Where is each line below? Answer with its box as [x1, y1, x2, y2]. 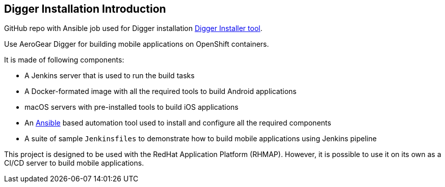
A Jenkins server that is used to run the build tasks [24, 71, 195, 80]
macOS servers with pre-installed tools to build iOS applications [24, 103, 239, 112]
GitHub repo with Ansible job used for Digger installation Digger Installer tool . [4, 24, 263, 33]
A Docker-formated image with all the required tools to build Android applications [24, 87, 297, 96]
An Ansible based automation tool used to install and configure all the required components [24, 118, 331, 128]
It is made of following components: [4, 55, 124, 65]
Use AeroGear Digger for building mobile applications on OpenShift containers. [4, 40, 269, 49]
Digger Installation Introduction [4, 3, 166, 15]
